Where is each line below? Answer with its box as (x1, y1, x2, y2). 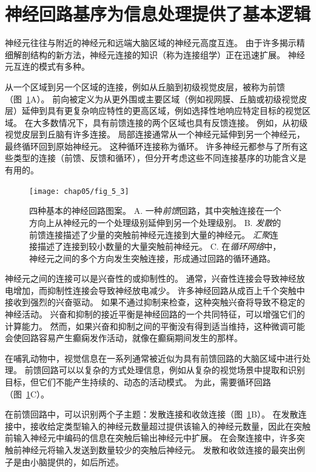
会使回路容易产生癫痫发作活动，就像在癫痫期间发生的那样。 (5, 331, 243, 344)
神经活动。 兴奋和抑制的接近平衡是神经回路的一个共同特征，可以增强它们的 (5, 308, 305, 321)
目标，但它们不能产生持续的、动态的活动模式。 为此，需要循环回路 (5, 376, 271, 388)
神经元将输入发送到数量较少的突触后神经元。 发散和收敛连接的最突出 (21, 444, 297, 456)
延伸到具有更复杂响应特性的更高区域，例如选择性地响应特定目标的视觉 (21, 104, 302, 117)
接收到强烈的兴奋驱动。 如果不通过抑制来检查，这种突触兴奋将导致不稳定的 (5, 296, 305, 308)
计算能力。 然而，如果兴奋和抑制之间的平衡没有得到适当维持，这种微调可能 (5, 319, 305, 332)
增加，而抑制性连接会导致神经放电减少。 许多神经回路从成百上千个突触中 (13, 284, 305, 296)
